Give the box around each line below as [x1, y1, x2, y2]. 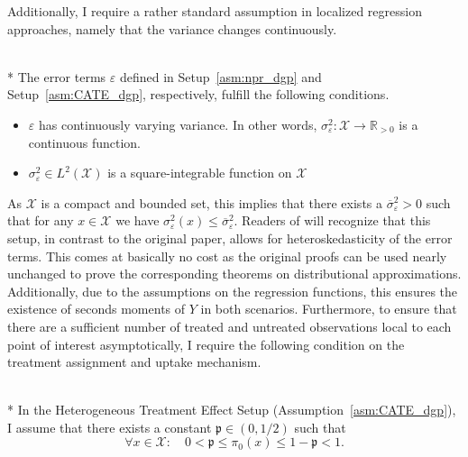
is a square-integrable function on [107, 163, 292, 182]
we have [115, 211, 160, 230]
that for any [7, 211, 74, 230]
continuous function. [28, 133, 141, 151]
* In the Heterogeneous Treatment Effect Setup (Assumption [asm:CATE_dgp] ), [7, 400, 456, 419]
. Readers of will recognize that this [234, 211, 431, 230]
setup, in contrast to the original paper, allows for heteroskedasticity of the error [7, 228, 453, 247]
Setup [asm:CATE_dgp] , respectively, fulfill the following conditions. [7, 85, 390, 104]
